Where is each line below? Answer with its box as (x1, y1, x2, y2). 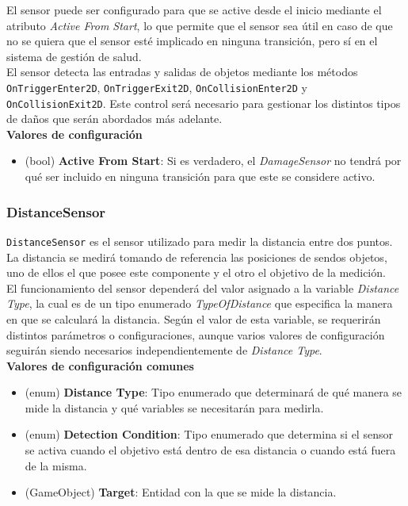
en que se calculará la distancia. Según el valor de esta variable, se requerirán (6, 310, 381, 327)
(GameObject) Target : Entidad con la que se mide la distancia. (25, 484, 337, 500)
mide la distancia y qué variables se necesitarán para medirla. (25, 399, 324, 416)
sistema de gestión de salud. (6, 48, 142, 64)
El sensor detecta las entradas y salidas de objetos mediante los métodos (6, 63, 358, 80)
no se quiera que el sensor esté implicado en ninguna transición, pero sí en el (6, 33, 378, 49)
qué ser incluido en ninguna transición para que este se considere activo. (25, 168, 376, 185)
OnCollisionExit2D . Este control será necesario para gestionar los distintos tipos (6, 94, 401, 111)
